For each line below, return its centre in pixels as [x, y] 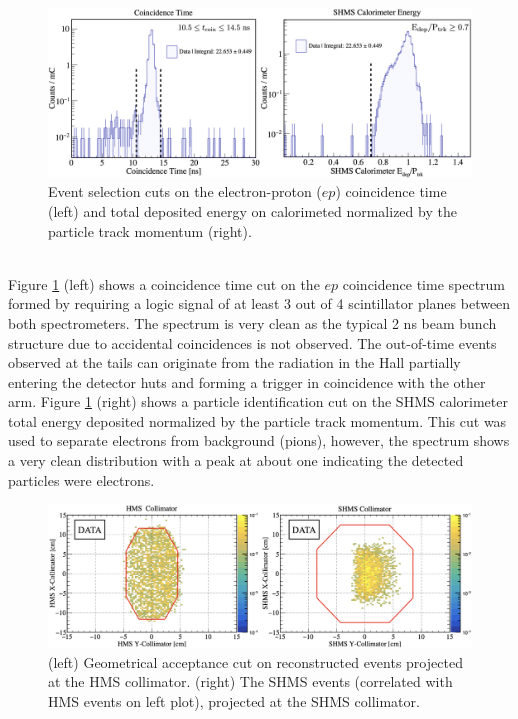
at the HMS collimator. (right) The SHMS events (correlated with [250, 681]
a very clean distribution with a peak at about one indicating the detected [236, 460]
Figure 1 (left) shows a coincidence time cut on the [164, 283]
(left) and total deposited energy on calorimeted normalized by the [252, 210]
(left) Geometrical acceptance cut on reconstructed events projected [255, 661]
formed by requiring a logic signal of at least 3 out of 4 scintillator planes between [259, 303]
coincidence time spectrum [424, 283]
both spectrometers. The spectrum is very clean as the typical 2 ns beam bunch [252, 322]
